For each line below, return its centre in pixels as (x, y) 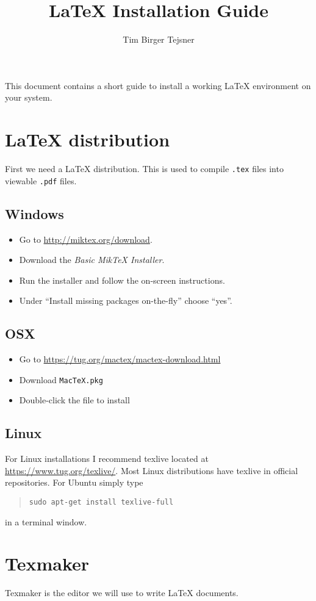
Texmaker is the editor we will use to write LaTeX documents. (122, 593)
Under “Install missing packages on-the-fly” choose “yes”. (126, 300)
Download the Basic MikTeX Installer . (92, 260)
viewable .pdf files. (41, 180)
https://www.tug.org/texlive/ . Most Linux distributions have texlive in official (152, 470)
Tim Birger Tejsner (159, 39)
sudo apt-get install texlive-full (101, 502)
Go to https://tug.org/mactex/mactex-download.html (120, 359)
